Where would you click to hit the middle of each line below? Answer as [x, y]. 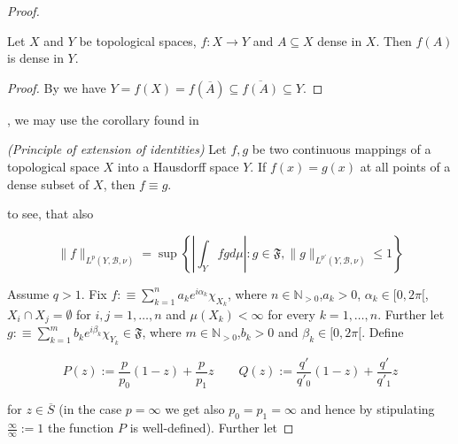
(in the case [90, 409]
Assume [28, 293]
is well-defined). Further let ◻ [212, 428]
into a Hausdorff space [178, 166]
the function [81, 428]
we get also [195, 409]
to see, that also [50, 214]
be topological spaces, [138, 40]
